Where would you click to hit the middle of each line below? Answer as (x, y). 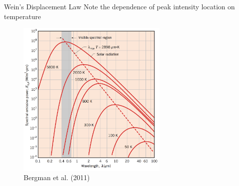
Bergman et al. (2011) (57, 177)
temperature (23, 16)
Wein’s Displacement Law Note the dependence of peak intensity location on (119, 6)
